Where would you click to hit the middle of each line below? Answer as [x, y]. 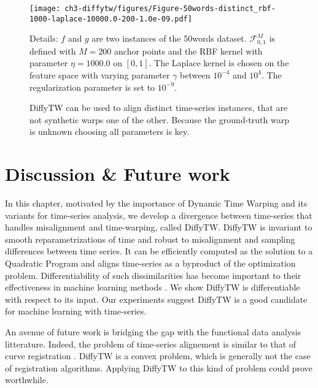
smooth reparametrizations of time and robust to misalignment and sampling [150, 239]
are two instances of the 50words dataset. [169, 38]
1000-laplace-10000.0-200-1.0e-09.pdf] [111, 19]
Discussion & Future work [118, 174]
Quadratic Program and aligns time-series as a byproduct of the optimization [150, 263]
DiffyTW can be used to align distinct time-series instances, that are [159, 108]
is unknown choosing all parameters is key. [110, 131]
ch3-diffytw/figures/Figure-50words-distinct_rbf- [170, 9]
